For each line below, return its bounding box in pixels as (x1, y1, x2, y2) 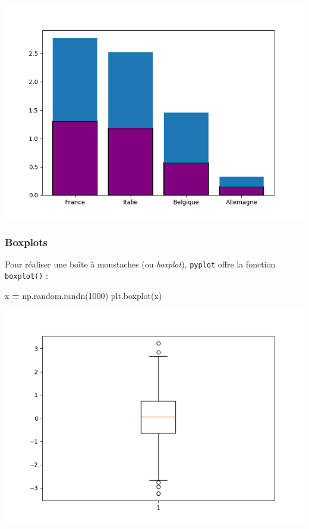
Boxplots (5, 234, 48, 249)
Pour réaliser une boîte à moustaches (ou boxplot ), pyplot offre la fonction (5, 257, 276, 270)
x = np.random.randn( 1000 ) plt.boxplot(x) (5, 289, 162, 302)
